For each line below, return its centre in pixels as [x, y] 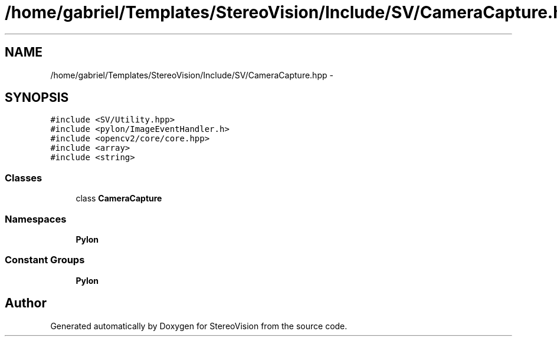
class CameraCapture [119, 198]
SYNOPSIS [37, 98]
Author [26, 303]
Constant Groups [45, 260]
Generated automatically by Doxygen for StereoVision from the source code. [199, 326]
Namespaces [36, 219]
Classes [24, 178]
